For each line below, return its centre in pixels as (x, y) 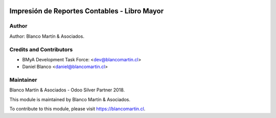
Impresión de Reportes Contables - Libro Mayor (87, 11)
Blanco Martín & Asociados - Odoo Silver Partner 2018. (67, 90)
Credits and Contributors (41, 50)
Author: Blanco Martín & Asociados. (47, 36)
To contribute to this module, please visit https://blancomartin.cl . (77, 109)
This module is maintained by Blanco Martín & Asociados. (70, 99)
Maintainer (23, 80)
